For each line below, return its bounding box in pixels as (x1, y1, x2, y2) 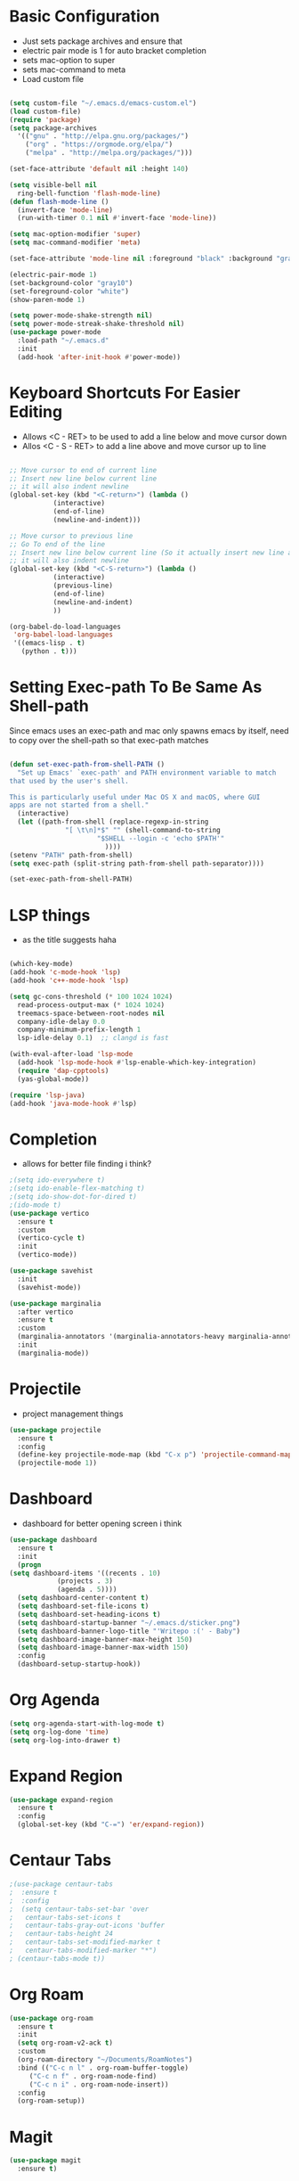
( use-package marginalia (9, 1299, 101, 1308)
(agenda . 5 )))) (56, 1585, 117, 1595)
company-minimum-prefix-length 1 (17, 1025, 141, 1035)
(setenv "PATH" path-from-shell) (9, 850, 133, 859)
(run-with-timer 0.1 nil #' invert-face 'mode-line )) (17, 214, 217, 223)
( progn (17, 1560, 42, 1570)
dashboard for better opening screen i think (21, 1518, 182, 1529)
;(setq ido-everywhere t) (9, 1176, 105, 1185)
